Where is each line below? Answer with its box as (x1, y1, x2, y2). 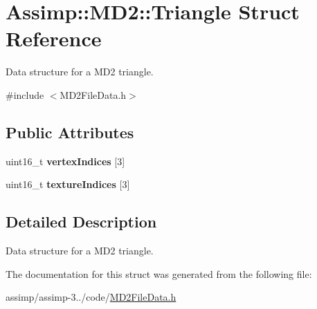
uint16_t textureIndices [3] (6, 177, 130, 191)
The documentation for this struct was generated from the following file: (6, 266, 312, 281)
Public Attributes (6, 121, 134, 142)
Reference (6, 24, 102, 53)
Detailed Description (6, 211, 157, 232)
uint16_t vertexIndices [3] (6, 153, 125, 168)
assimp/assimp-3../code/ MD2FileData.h (6, 290, 176, 304)
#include (6, 87, 44, 102)
